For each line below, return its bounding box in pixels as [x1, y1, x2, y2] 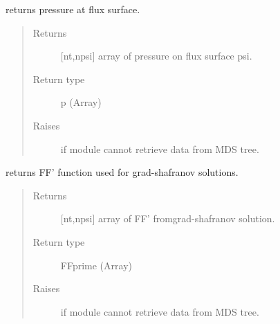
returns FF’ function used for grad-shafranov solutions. [6, 165, 239, 179]
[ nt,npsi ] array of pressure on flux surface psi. [60, 48, 252, 63]
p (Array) [60, 95, 102, 109]
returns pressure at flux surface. [6, 2, 140, 16]
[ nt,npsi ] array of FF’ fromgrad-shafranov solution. [60, 211, 275, 226]
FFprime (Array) [60, 258, 132, 272]
